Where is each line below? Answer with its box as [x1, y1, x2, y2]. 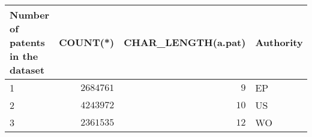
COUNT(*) [59, 35, 115, 49]
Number [10, 8, 50, 22]
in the [10, 49, 38, 63]
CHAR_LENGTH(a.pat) [124, 35, 246, 49]
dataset [10, 63, 45, 77]
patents [10, 35, 45, 49]
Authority [255, 35, 303, 49]
